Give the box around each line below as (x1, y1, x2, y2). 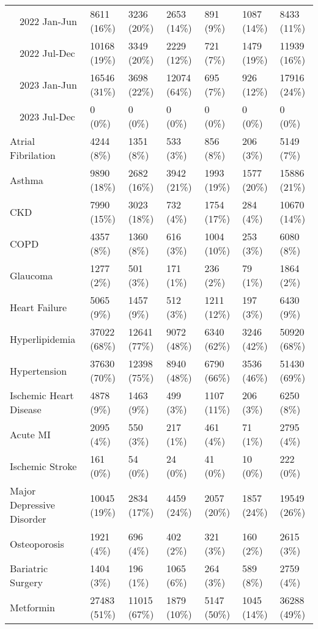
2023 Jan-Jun (20, 77, 77, 92)
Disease (10, 402, 42, 416)
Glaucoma (10, 268, 53, 282)
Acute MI (10, 427, 51, 441)
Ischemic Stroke (10, 458, 77, 473)
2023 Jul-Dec (20, 109, 75, 123)
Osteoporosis (10, 536, 64, 551)
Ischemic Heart (10, 388, 74, 402)
